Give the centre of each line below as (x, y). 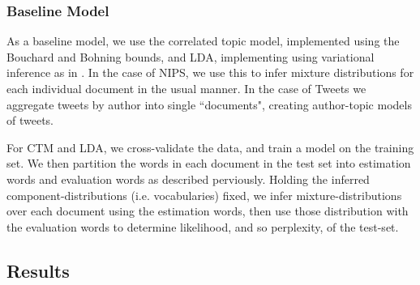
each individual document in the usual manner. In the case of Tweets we (186, 88)
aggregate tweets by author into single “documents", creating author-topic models (209, 104)
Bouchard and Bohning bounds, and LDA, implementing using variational (191, 56)
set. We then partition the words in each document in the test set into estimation (209, 163)
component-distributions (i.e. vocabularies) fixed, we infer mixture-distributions (204, 195)
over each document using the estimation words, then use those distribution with (208, 211)
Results (38, 270)
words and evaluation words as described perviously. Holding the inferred (188, 179)
